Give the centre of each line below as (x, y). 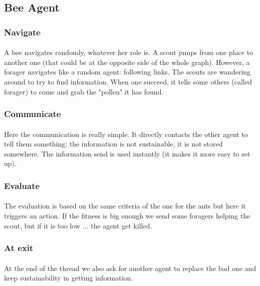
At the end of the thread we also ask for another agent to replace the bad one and (130, 268)
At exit (19, 248)
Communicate (33, 114)
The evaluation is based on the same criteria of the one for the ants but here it (125, 206)
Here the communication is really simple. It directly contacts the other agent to (126, 134)
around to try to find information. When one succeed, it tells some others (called (128, 81)
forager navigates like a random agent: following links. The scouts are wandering (127, 72)
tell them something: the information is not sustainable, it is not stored (113, 144)
